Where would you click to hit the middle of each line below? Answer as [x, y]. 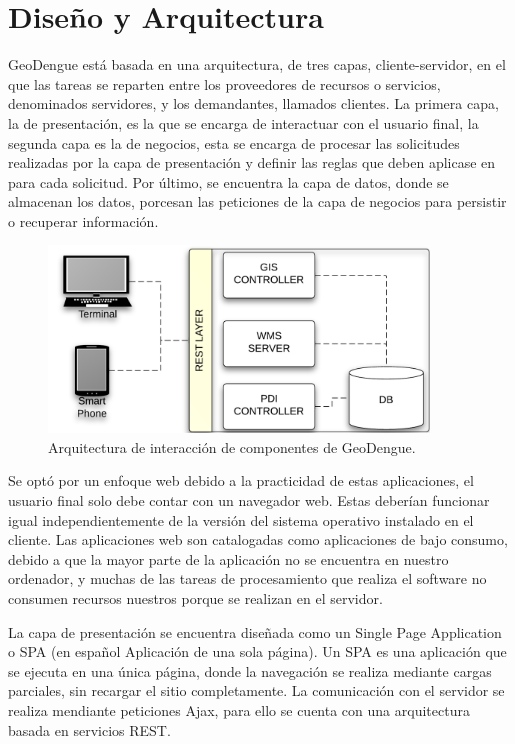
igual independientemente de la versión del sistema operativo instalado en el [241, 519]
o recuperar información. [83, 220]
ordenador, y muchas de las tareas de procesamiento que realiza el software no [247, 578]
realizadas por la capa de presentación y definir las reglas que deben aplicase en [252, 162]
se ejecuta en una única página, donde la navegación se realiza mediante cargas [250, 670]
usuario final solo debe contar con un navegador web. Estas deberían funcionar [249, 500]
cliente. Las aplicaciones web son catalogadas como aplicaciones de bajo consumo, [258, 539]
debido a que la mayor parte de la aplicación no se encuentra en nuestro [228, 558]
